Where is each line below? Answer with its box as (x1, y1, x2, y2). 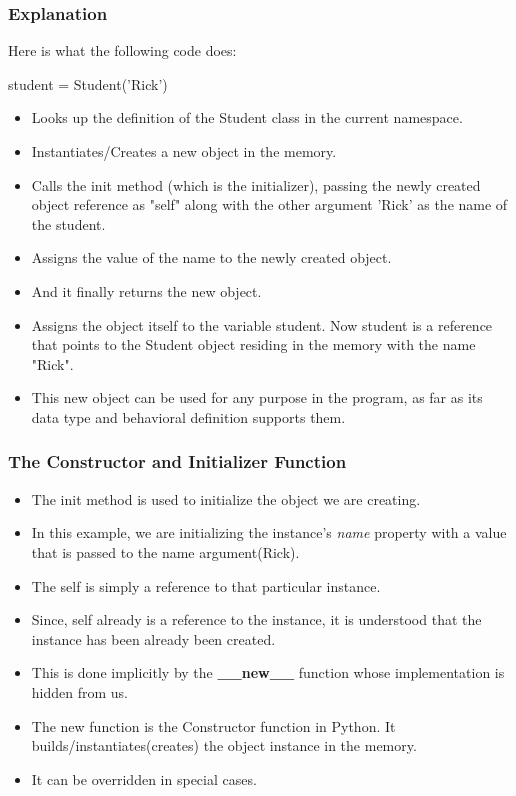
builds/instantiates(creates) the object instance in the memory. (31, 735, 417, 756)
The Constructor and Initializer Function (8, 449, 347, 474)
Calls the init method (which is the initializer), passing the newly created (31, 174, 481, 195)
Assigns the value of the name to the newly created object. (31, 247, 392, 268)
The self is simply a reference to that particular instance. (31, 575, 381, 596)
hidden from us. (31, 681, 128, 702)
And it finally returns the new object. (31, 280, 262, 301)
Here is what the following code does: (8, 40, 237, 61)
